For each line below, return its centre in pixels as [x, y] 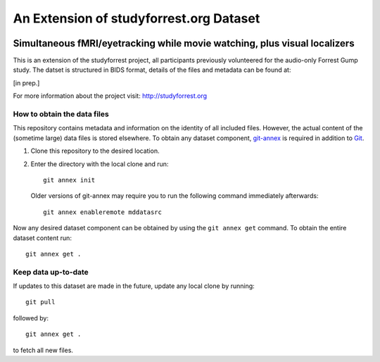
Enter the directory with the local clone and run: [100, 164]
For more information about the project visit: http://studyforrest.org [110, 96]
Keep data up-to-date [51, 272]
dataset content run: [42, 238]
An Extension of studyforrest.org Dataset [137, 18]
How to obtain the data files [61, 114]
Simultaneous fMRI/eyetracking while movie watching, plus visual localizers [184, 43]
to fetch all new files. [43, 350]
